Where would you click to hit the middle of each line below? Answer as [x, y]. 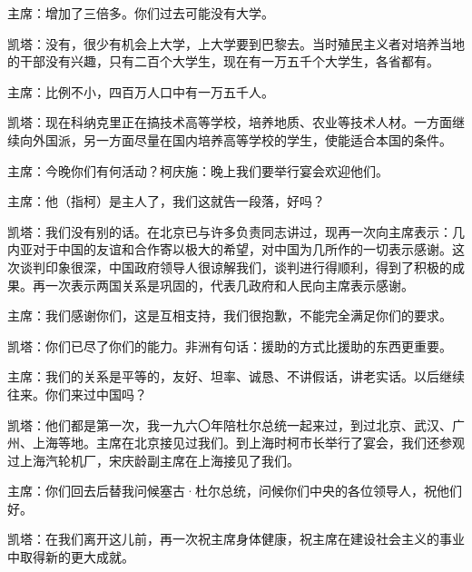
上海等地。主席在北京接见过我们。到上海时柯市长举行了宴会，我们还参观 [248, 443]
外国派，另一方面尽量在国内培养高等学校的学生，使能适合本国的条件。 [242, 139]
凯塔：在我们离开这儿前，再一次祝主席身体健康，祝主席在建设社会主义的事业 [236, 539]
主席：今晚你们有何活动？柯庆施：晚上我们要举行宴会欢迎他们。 [198, 170]
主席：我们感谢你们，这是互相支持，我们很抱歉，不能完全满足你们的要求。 [230, 316]
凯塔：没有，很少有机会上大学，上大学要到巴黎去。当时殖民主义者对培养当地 [236, 43]
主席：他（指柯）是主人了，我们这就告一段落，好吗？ [166, 201]
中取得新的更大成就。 [71, 557]
